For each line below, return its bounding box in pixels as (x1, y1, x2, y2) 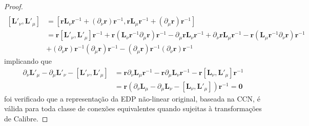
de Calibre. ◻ (4, 113, 48, 124)
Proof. (4, 1, 23, 11)
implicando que (4, 56, 52, 66)
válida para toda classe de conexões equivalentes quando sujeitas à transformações (4, 103, 262, 114)
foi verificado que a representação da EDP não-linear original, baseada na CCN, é (4, 93, 260, 104)
